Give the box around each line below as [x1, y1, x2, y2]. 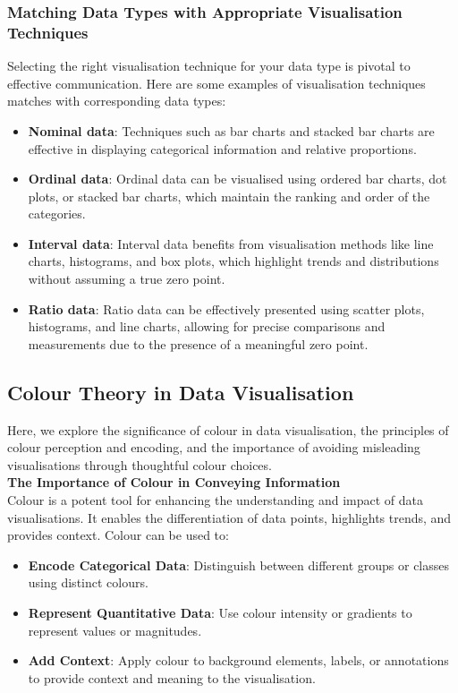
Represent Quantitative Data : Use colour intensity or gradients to [28, 603, 412, 621]
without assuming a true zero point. [28, 269, 225, 288]
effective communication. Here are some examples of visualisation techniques [7, 73, 426, 92]
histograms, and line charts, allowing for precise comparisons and [28, 317, 386, 336]
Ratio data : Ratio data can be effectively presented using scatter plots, [28, 299, 425, 318]
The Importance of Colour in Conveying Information [7, 473, 341, 492]
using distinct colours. [28, 573, 148, 592]
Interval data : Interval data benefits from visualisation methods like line [28, 234, 434, 252]
